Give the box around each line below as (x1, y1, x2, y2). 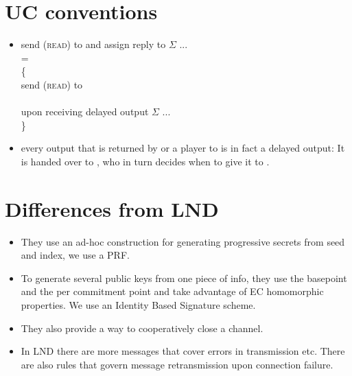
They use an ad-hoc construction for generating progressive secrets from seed (21, 234, 345, 248)
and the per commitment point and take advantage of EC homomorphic (21, 284, 324, 298)
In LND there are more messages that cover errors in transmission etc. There (21, 344, 345, 358)
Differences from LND (5, 194, 219, 222)
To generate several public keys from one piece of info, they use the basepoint (21, 270, 347, 285)
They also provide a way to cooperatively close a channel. (21, 320, 263, 335)
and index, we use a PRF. (21, 248, 130, 262)
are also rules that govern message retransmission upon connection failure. (21, 357, 333, 371)
